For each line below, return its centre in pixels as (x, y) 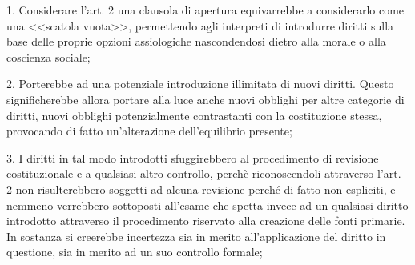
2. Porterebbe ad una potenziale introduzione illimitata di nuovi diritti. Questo (200, 84)
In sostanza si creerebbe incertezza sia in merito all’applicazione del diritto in (196, 236)
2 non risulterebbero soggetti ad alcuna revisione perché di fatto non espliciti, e (201, 189)
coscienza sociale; (48, 56)
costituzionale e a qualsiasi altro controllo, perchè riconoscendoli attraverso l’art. (204, 173)
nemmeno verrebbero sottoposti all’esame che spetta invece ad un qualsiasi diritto (207, 205)
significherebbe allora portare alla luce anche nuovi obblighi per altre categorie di (205, 99)
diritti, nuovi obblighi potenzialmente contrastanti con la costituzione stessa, (194, 115)
